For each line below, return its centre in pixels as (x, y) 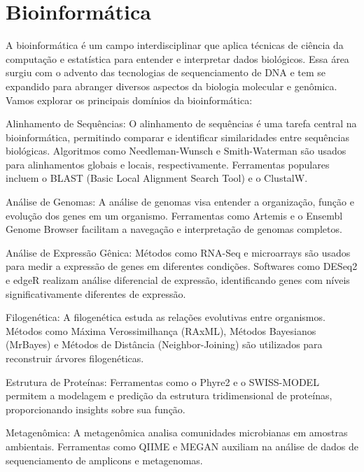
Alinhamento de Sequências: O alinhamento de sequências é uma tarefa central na (181, 123)
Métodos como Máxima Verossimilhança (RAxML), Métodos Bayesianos (161, 330)
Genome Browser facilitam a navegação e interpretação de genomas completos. (174, 229)
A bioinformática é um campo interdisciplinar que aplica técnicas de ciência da (175, 45)
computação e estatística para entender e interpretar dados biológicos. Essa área (177, 58)
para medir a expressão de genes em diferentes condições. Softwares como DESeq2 (182, 266)
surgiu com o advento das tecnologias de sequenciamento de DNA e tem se (166, 72)
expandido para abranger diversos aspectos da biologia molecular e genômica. (171, 86)
